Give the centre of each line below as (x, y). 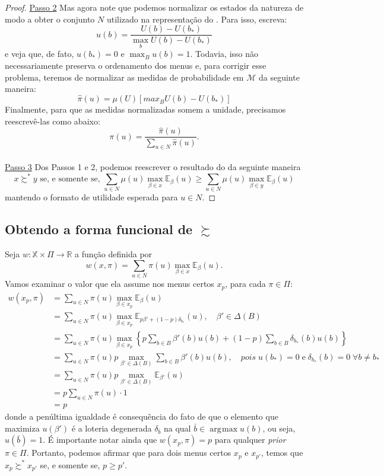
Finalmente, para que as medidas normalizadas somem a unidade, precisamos (145, 109)
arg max (224, 429)
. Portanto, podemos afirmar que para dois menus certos (129, 453)
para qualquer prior (250, 440)
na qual (177, 428)
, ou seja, (279, 428)
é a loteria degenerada (112, 428)
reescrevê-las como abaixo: (53, 121)
